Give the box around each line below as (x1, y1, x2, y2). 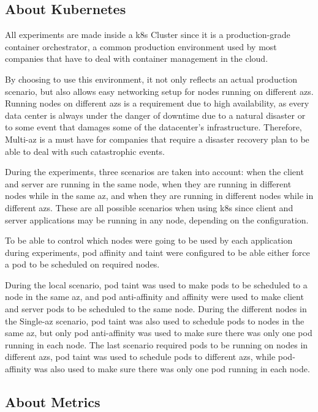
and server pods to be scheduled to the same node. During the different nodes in (5, 302, 307, 315)
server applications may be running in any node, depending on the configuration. (5, 213, 309, 226)
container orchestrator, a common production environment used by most (5, 40, 277, 53)
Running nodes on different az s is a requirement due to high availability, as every (5, 97, 309, 110)
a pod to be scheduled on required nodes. (5, 258, 160, 271)
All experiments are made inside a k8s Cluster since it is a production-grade (5, 28, 290, 41)
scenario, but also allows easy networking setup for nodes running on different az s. (5, 84, 314, 97)
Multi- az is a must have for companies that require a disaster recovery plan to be (5, 132, 309, 145)
